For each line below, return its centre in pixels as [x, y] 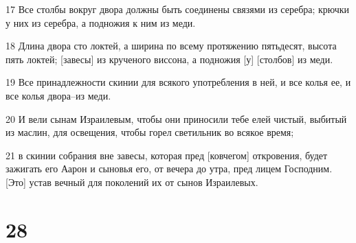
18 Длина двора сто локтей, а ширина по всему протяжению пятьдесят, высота [171, 46]
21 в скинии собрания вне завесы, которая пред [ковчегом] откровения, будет [167, 155]
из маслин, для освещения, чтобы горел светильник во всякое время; [150, 132]
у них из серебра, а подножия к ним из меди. [101, 22]
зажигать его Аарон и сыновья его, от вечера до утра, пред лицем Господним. [169, 169]
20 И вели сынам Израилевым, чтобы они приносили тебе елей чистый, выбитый [176, 118]
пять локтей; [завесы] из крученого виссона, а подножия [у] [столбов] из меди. [169, 59]
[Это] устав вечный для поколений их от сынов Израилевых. [132, 182]
